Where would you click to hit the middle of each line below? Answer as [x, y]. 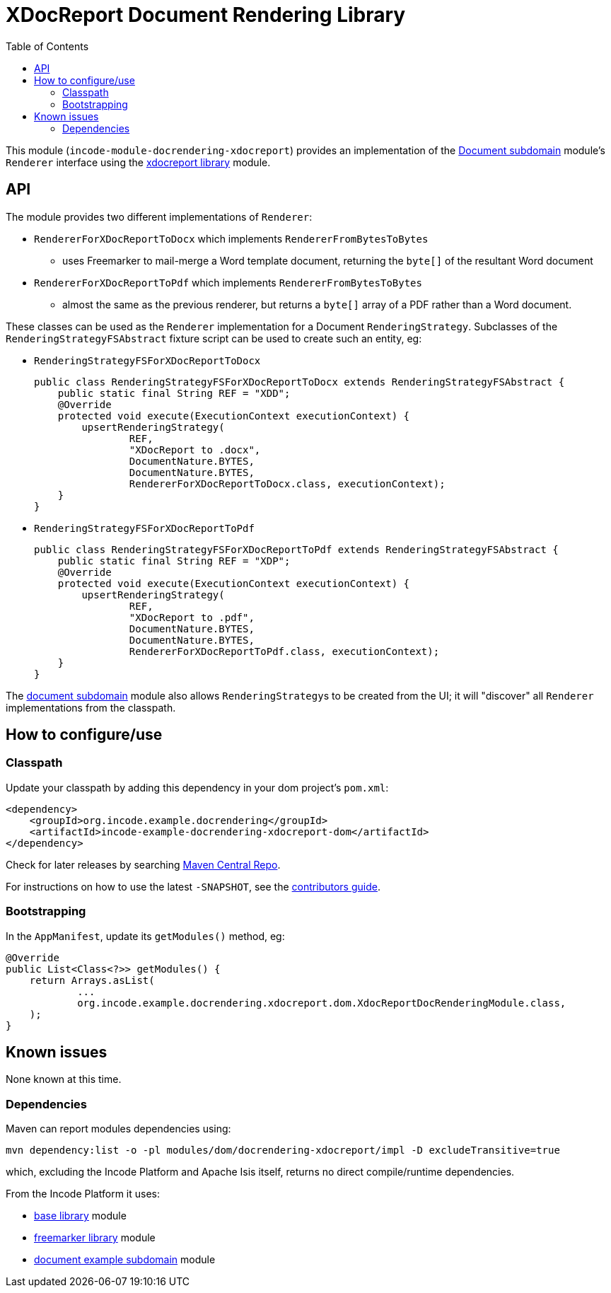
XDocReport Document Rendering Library [206, 15]
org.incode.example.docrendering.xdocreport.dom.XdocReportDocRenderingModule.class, [322, 1003]
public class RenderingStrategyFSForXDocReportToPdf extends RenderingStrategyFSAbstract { [296, 549]
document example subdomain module [125, 1260]
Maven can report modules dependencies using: [118, 1129]
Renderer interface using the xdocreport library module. [138, 162]
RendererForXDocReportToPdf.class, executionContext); [284, 651]
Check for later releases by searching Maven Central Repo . [143, 864]
